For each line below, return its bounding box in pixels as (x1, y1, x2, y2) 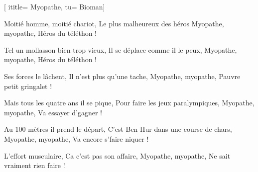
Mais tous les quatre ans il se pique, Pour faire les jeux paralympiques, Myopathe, (4, 97, 255, 108)
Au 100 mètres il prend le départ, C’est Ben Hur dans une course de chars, (4, 124, 232, 134)
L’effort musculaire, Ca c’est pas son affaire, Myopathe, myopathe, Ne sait (4, 150, 231, 161)
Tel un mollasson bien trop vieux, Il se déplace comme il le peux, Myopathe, (4, 44, 237, 55)
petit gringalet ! (4, 81, 52, 91)
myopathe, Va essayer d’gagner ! (4, 107, 102, 117)
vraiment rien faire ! (4, 160, 65, 171)
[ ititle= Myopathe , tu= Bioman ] (4, 1, 105, 11)
